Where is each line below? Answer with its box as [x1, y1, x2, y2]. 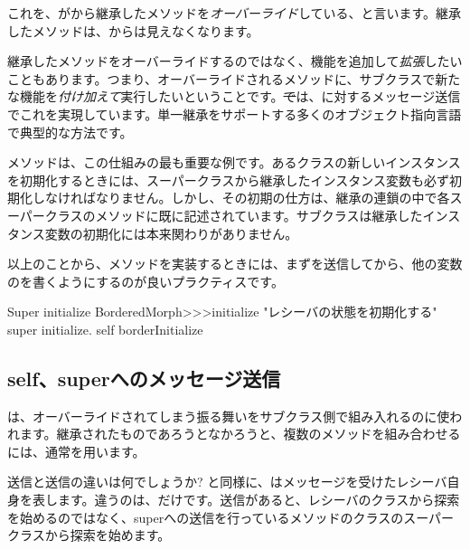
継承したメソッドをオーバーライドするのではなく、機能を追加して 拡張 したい [7, 52, 463, 71]
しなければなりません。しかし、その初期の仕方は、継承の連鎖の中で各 [32, 188, 450, 207]
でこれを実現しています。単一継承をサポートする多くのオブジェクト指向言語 [7, 104, 462, 123]
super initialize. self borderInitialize [7, 319, 203, 338]
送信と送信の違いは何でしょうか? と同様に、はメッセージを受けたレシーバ [7, 472, 447, 491]
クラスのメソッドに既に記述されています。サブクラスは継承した [44, 205, 423, 224]
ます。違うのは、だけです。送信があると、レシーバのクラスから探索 [57, 490, 460, 509]
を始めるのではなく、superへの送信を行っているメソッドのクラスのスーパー [7, 507, 455, 526]
